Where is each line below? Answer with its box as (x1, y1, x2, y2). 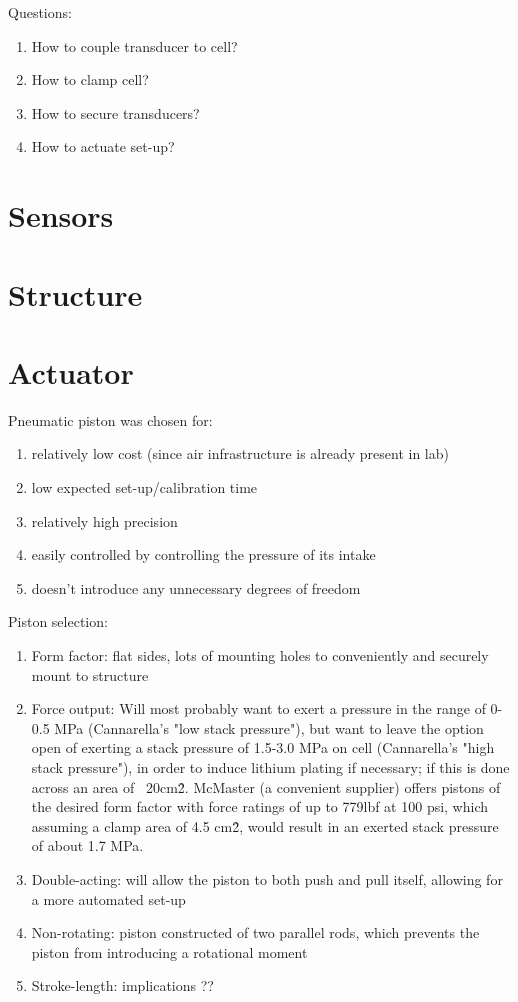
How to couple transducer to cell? (31, 35, 238, 56)
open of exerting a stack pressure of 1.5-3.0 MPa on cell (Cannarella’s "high (31, 737, 495, 758)
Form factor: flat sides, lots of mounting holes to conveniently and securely (31, 645, 489, 665)
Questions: (8, 2, 72, 22)
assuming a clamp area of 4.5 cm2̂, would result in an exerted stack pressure (31, 815, 499, 836)
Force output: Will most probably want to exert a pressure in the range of (31, 698, 486, 719)
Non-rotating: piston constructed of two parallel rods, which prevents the (31, 922, 480, 943)
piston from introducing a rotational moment (31, 941, 308, 962)
